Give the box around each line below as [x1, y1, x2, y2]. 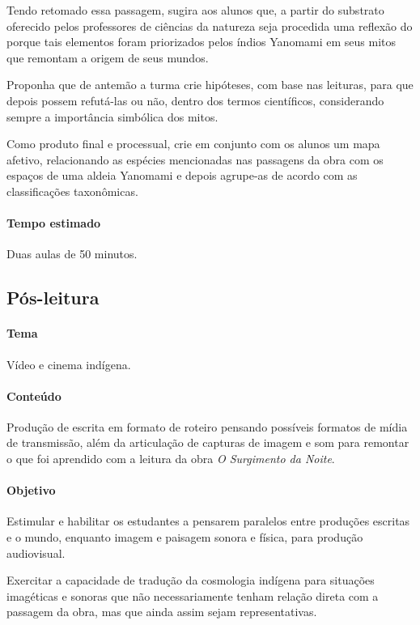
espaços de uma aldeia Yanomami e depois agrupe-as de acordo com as [6, 167, 358, 184]
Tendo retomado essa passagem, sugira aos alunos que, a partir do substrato [6, 2, 384, 18]
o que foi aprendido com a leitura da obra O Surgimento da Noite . [6, 450, 335, 467]
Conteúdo [6, 387, 62, 404]
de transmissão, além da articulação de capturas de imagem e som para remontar [6, 434, 409, 451]
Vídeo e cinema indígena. [6, 355, 131, 372]
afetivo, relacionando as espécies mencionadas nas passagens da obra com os [6, 151, 384, 168]
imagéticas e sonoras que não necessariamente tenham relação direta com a [6, 587, 379, 604]
